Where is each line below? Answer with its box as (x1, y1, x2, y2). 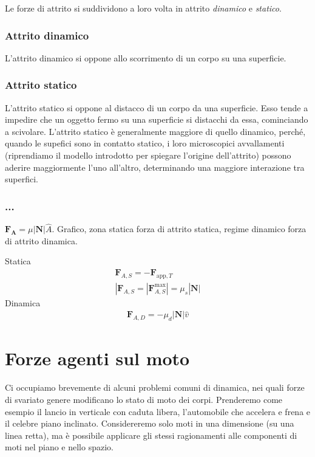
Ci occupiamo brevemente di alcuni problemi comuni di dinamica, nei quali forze (5, 381, 305, 394)
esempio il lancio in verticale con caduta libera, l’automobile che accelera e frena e (5, 405, 311, 417)
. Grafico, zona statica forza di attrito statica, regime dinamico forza (52, 222, 307, 235)
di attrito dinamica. (5, 234, 78, 247)
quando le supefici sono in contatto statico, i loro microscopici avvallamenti (5, 137, 285, 149)
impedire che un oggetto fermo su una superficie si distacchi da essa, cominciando (5, 113, 308, 126)
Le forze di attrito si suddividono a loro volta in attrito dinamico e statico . (5, 2, 282, 14)
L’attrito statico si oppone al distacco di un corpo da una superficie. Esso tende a (5, 101, 308, 114)
